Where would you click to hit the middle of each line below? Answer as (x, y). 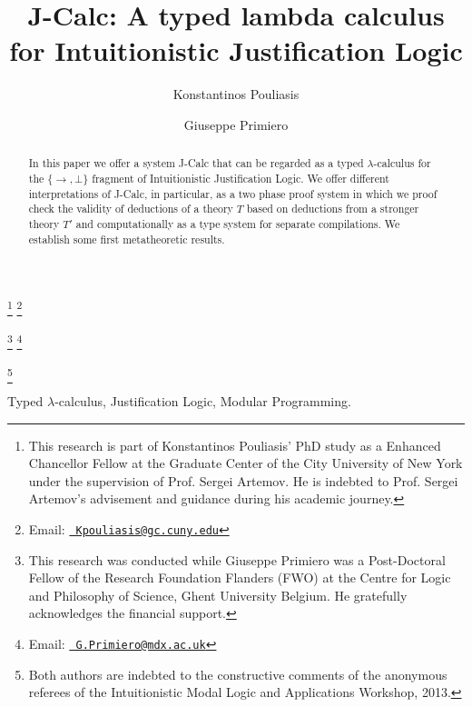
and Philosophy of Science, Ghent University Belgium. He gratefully (218, 595)
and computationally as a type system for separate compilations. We (238, 223)
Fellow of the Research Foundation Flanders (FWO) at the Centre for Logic (240, 578)
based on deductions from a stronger (333, 209)
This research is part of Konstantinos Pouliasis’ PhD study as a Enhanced (235, 445)
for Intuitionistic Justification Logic (236, 50)
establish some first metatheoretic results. (127, 239)
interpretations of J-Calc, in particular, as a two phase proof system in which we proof (233, 193)
